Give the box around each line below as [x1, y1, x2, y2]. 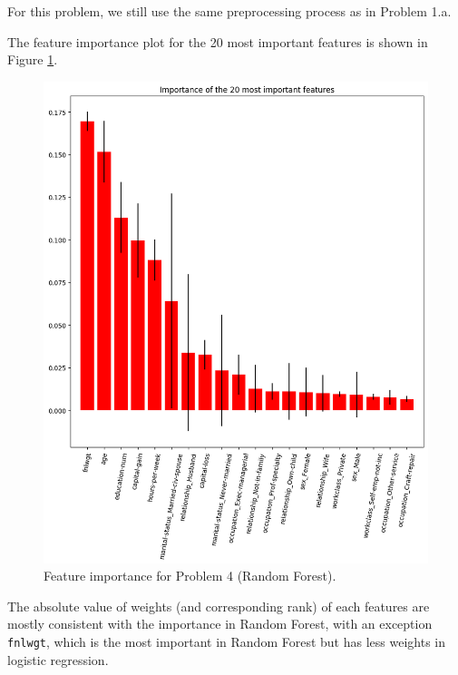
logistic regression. [7, 650, 109, 669]
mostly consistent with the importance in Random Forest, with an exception [7, 614, 433, 633]
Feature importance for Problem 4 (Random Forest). [44, 566, 336, 585]
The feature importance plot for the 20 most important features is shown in [7, 32, 428, 51]
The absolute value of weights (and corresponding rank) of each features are [7, 596, 430, 615]
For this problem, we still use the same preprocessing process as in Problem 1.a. [7, 2, 452, 20]
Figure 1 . [7, 50, 58, 69]
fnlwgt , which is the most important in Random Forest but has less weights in [7, 631, 445, 651]
